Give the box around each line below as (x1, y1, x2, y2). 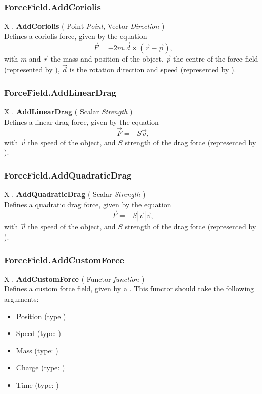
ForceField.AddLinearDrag (4, 86, 116, 98)
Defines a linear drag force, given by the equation (4, 116, 159, 127)
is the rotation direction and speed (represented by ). (69, 64, 236, 75)
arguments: (4, 293, 39, 304)
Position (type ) (16, 310, 66, 321)
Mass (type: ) (16, 345, 58, 356)
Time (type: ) (16, 380, 59, 390)
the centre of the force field (173, 53, 258, 64)
